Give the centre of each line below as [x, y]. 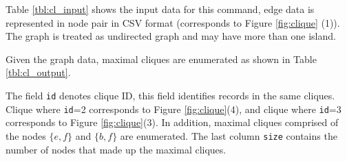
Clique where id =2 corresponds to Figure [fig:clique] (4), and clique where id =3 [173, 109]
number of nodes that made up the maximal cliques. [116, 149]
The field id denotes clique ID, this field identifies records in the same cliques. [170, 95]
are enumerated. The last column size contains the [229, 135]
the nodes [26, 135]
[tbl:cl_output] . [38, 72]
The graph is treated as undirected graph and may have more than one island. [171, 36]
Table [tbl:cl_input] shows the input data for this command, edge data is [160, 9]
